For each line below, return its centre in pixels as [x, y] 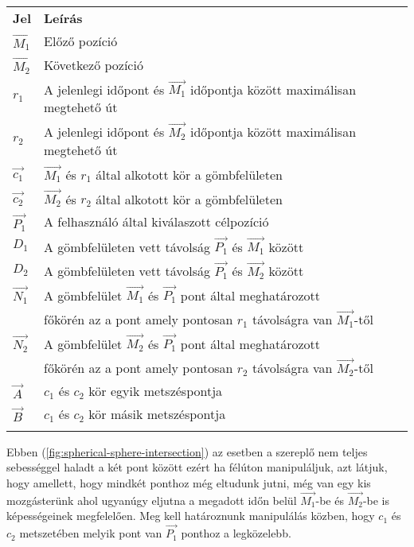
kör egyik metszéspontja [156, 390]
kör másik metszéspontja [157, 413]
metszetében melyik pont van [91, 533]
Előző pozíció [81, 41]
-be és [330, 500]
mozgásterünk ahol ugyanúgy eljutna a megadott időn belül [152, 500]
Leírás [63, 18]
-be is [376, 500]
